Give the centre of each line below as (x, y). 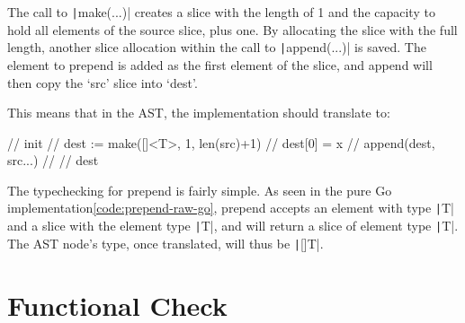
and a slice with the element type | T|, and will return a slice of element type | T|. (233, 226)
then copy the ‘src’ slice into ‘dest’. (103, 82)
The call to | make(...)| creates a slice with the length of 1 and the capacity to (221, 12)
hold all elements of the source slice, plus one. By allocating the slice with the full (232, 29)
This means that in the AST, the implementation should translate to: (199, 113)
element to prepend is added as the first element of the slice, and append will (220, 64)
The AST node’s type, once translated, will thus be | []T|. (165, 243)
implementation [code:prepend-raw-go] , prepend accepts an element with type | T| (231, 208)
